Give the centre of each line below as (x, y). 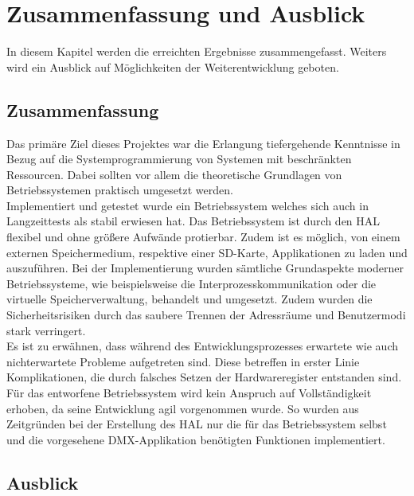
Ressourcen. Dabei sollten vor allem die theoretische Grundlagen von (174, 174)
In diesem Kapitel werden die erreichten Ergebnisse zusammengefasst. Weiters (197, 51)
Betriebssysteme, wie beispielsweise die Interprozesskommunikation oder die (191, 283)
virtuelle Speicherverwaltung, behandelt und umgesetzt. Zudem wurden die (189, 299)
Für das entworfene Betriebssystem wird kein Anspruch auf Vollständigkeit (189, 393)
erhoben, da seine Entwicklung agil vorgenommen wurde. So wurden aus (183, 408)
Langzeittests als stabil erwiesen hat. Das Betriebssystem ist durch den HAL (193, 221)
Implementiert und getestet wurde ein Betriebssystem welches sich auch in (187, 205)
